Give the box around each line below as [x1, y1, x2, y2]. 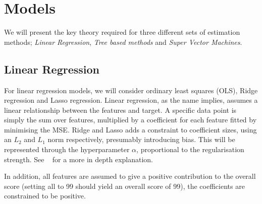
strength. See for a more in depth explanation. [4, 154, 153, 164]
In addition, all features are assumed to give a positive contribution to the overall [4, 171, 256, 181]
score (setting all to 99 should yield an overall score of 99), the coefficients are [4, 180, 245, 191]
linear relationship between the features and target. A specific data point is [4, 104, 237, 115]
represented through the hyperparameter [4, 144, 130, 155]
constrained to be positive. [4, 190, 86, 201]
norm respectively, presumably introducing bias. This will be [47, 134, 235, 145]
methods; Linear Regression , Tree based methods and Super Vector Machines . [4, 36, 242, 47]
